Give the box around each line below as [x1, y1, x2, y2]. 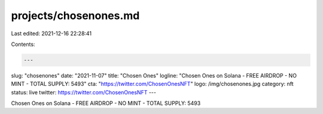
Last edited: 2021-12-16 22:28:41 [11, 30, 92, 37]
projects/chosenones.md [11, 9, 140, 22]
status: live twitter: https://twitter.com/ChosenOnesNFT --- [11, 88, 157, 95]
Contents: [11, 41, 35, 48]
